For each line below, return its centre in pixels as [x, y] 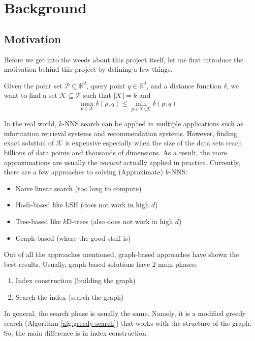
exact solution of [29, 143]
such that [97, 95]
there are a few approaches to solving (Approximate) [84, 172]
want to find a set [31, 95]
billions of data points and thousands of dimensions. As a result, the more [115, 152]
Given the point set [33, 85]
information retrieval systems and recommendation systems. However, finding [121, 133]
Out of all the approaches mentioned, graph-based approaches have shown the [122, 254]
